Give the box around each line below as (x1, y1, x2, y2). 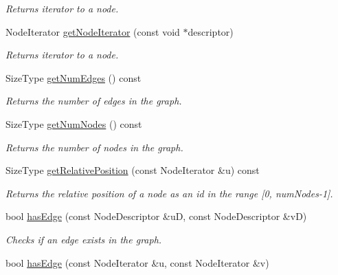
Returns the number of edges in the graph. (5, 93, 182, 108)
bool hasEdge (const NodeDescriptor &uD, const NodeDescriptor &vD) (5, 209, 307, 223)
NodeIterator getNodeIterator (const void (5, 24, 180, 38)
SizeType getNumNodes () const (5, 116, 142, 131)
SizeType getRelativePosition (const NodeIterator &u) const (5, 163, 260, 177)
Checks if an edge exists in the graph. (5, 232, 162, 246)
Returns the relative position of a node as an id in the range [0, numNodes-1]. (5, 186, 333, 200)
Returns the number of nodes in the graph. (5, 140, 183, 154)
